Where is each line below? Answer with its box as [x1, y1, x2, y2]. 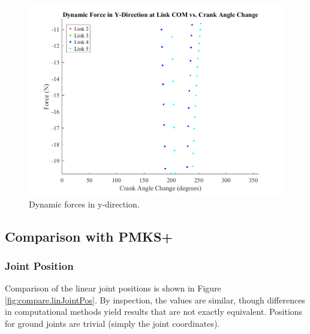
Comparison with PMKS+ [5, 227, 173, 245]
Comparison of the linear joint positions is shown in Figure [5, 282, 221, 294]
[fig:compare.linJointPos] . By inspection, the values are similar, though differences [5, 293, 305, 306]
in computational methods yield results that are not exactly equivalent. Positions [5, 305, 303, 318]
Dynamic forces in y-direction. [29, 197, 140, 210]
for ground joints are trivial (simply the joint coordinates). [5, 317, 220, 329]
